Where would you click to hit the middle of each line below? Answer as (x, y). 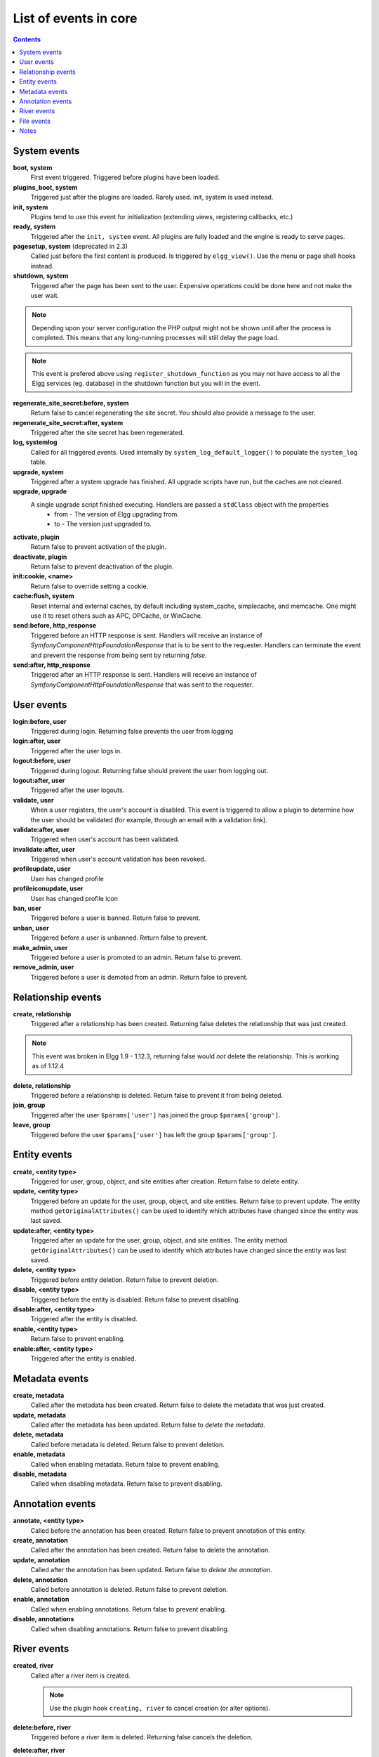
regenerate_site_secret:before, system (71, 403)
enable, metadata (39, 1454)
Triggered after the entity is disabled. (84, 1319)
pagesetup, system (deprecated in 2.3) (70, 247)
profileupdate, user (42, 869)
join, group (29, 1105)
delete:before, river (42, 1727)
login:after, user (37, 741)
